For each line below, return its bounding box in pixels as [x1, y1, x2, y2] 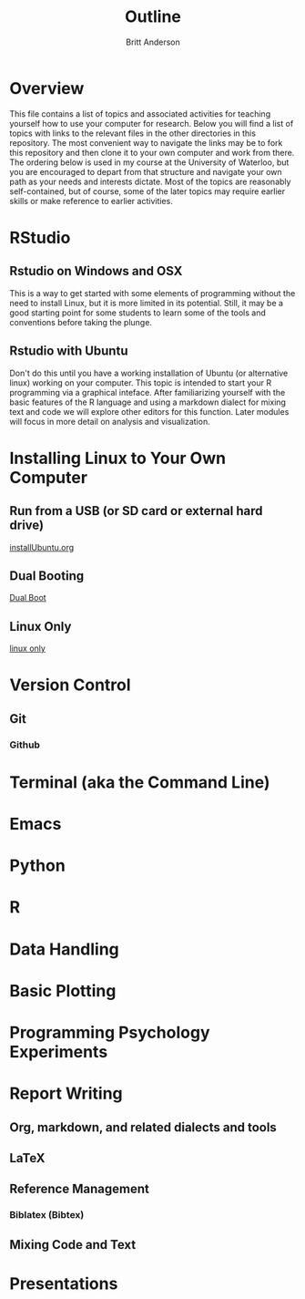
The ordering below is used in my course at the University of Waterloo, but [9, 157, 290, 168]
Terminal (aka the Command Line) [9, 772, 270, 792]
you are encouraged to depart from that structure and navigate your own [9, 166, 282, 177]
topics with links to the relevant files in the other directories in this [9, 128, 257, 139]
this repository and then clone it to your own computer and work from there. [9, 147, 295, 158]
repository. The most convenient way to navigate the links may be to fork [9, 137, 283, 148]
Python [9, 855, 66, 876]
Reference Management [9, 1181, 150, 1197]
